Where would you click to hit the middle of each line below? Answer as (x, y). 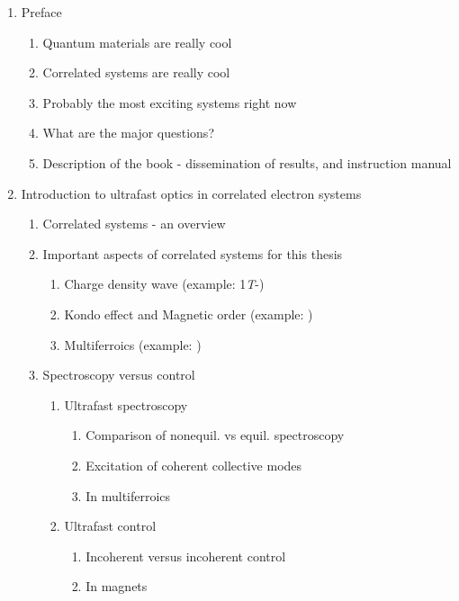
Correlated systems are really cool (136, 72)
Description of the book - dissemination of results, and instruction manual (247, 162)
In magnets (117, 586)
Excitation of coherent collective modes (194, 465)
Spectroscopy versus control (119, 375)
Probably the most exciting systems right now (170, 102)
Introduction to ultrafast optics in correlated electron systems (191, 193)
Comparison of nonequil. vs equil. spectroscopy (215, 435)
